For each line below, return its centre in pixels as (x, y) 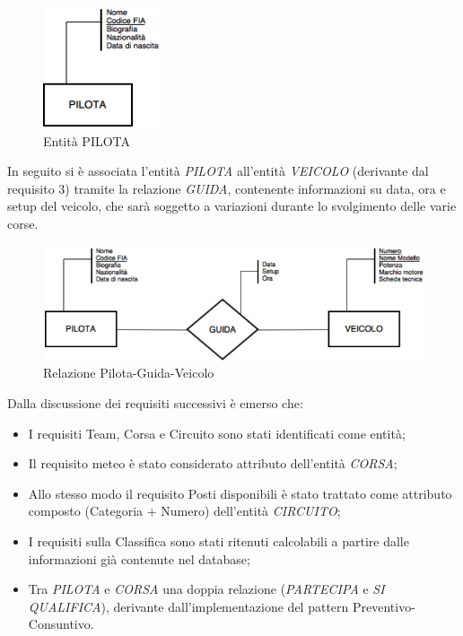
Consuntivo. (61, 624)
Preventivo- (384, 606)
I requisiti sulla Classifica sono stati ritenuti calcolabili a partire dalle (218, 540)
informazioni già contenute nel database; (139, 558)
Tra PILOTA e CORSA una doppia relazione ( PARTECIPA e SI (206, 589)
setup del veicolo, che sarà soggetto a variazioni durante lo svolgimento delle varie (232, 206)
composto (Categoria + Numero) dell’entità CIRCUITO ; (184, 511)
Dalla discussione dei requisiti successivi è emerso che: (155, 402)
